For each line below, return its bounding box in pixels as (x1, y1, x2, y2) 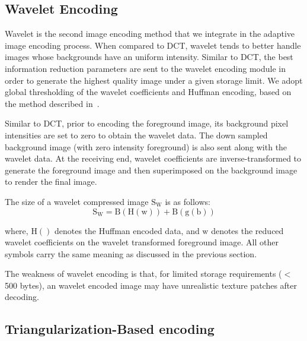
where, (5, 224, 28, 236)
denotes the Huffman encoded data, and (55, 224, 200, 236)
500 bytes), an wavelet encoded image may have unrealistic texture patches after (5, 279, 298, 291)
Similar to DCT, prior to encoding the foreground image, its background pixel (5, 117, 289, 130)
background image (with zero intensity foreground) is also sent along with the (5, 140, 287, 153)
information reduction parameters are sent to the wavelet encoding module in (5, 62, 286, 74)
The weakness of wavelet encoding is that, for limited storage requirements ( (5, 267, 282, 280)
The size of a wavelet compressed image (5, 195, 149, 207)
